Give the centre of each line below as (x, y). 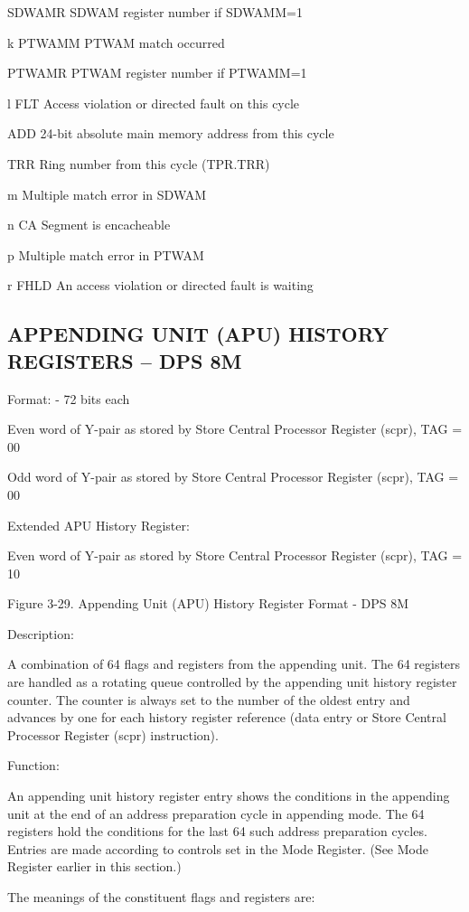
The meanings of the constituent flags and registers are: (161, 897)
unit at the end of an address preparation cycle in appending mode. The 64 (216, 813)
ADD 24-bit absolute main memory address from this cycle (171, 133)
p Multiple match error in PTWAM (106, 254)
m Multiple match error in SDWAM (107, 194)
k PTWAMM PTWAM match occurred (116, 42)
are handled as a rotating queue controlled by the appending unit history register (232, 682)
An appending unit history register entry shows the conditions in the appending (229, 796)
